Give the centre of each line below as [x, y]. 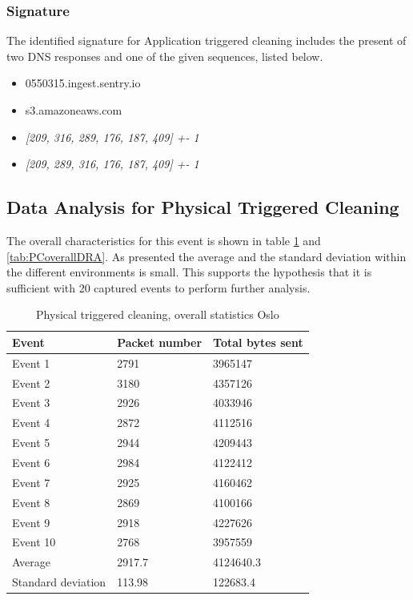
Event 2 [31, 383]
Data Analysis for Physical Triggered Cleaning [203, 207]
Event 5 [31, 443]
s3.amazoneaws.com [74, 110]
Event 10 [34, 542]
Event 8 [31, 502]
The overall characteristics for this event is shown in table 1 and [164, 240]
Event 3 [31, 403]
